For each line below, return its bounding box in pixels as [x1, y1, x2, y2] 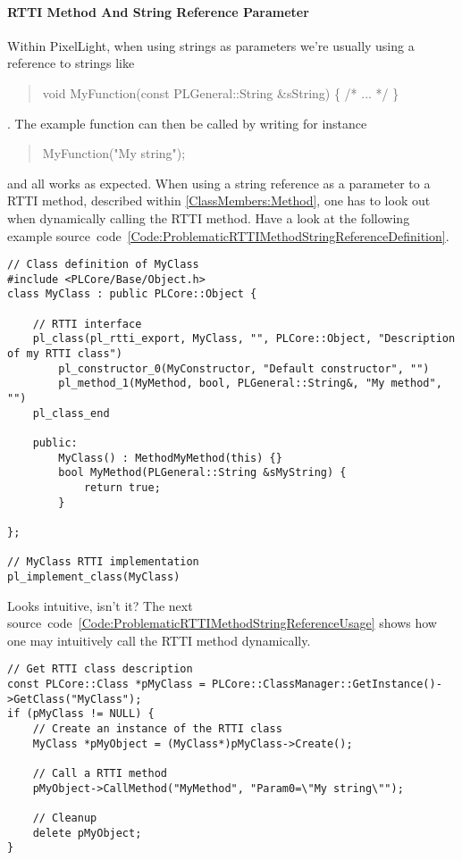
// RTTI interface [32, 317, 142, 330]
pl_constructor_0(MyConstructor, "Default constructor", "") [58, 362, 430, 375]
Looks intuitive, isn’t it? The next [7, 596, 193, 614]
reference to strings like [7, 54, 135, 72]
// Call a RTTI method [32, 766, 167, 780]
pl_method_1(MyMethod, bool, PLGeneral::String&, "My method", [58, 377, 442, 390]
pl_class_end [32, 406, 110, 420]
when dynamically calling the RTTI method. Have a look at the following [7, 208, 410, 227]
